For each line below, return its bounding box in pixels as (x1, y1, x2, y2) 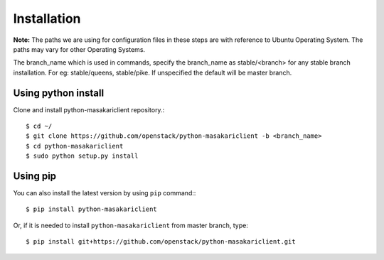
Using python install (13, 87, 105, 99)
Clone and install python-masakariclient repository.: (13, 105, 165, 114)
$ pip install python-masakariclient (26, 205, 158, 213)
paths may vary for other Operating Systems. (13, 45, 146, 53)
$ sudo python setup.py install (26, 152, 139, 160)
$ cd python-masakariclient (26, 142, 124, 150)
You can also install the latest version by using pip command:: (13, 189, 196, 197)
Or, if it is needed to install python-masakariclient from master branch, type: (13, 221, 248, 229)
